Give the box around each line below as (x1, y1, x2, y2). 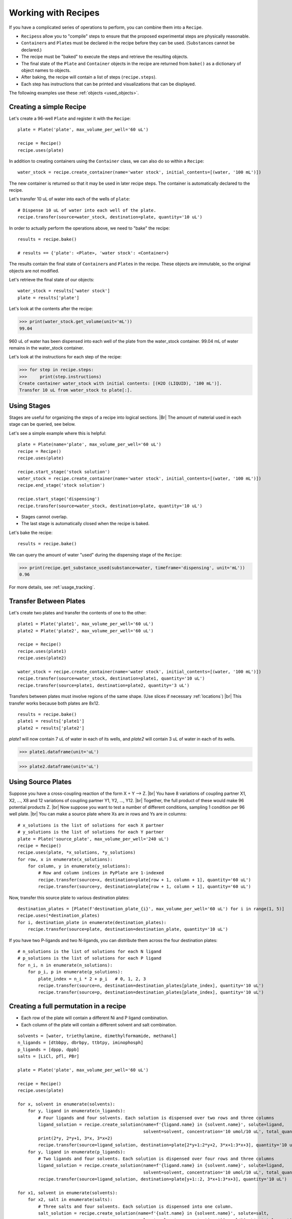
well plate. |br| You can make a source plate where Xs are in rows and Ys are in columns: (9, 811, 187, 817)
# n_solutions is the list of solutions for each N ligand (18, 949, 162, 954)
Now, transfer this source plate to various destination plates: (9, 895, 130, 901)
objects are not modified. (9, 268, 59, 274)
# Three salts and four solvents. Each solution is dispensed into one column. (38, 1203, 234, 1209)
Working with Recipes (9, 7, 100, 18)
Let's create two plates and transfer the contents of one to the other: (9, 609, 147, 615)
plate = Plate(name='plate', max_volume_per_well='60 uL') (18, 442, 162, 447)
